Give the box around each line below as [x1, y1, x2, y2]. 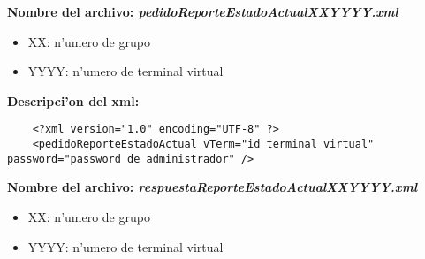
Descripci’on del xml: [7, 91, 140, 110]
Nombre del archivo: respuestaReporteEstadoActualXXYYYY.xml [7, 178, 418, 196]
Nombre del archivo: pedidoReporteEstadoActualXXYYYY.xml [7, 3, 398, 20]
